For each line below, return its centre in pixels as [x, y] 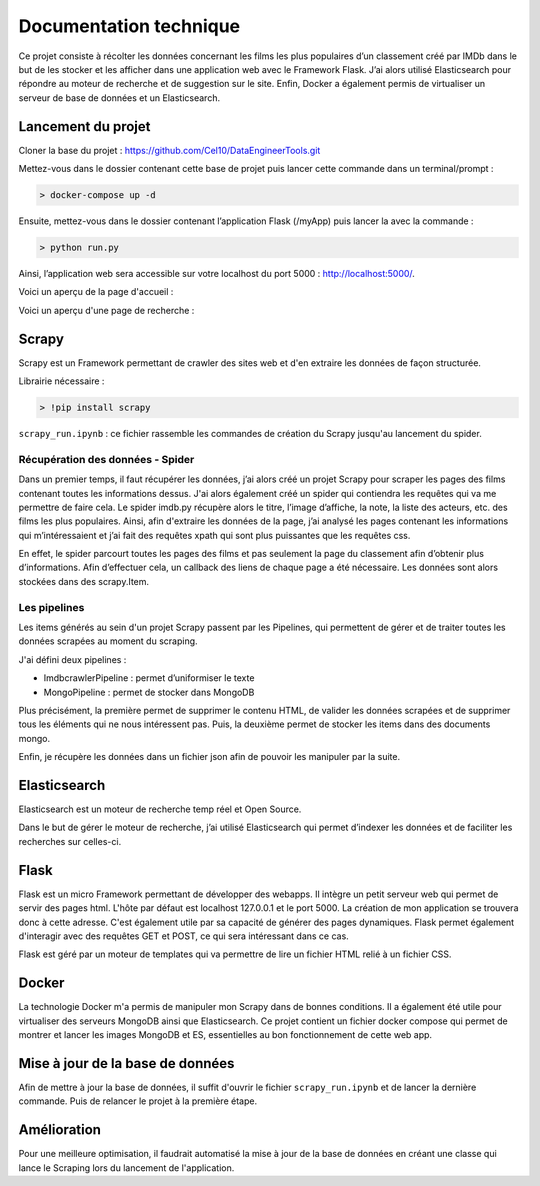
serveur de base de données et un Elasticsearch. [119, 97]
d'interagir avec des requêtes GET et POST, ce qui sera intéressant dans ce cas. [183, 936]
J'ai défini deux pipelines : [72, 659]
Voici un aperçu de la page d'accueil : [96, 292]
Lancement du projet [84, 126]
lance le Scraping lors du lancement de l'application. [126, 1167]
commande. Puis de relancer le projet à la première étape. [138, 1101]
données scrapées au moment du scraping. [108, 641]
